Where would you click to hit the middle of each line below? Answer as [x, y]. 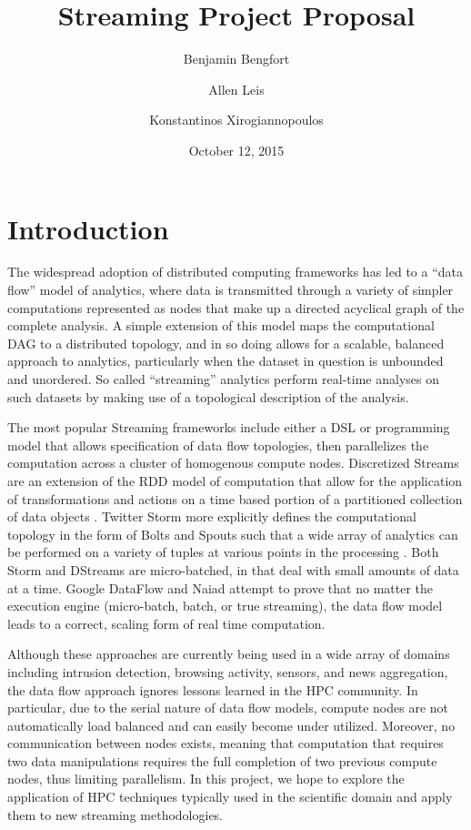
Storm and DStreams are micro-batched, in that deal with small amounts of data [233, 569]
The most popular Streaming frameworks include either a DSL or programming [229, 427]
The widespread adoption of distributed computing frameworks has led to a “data [235, 272]
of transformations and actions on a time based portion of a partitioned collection [235, 498]
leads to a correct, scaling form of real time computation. [166, 623]
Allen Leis [236, 89]
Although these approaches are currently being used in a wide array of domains [229, 654]
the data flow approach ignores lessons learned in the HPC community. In [213, 689]
